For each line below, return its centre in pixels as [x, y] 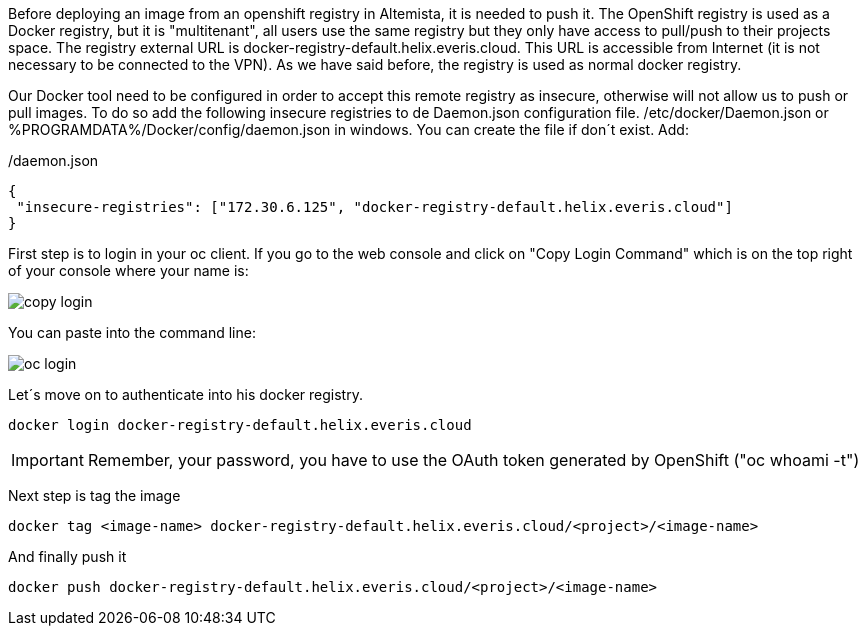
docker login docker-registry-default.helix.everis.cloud [240, 425]
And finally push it [67, 556]
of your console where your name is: [128, 270]
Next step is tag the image [94, 495]
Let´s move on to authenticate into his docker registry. [185, 394]
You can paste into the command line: [132, 332]
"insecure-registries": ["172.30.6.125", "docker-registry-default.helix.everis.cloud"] [374, 207]
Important [47, 460]
